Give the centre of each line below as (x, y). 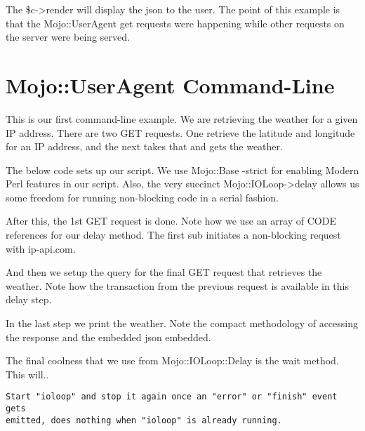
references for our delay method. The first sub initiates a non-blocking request (173, 235)
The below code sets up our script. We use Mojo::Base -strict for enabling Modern (182, 170)
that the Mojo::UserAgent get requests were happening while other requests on (175, 23)
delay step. (29, 299)
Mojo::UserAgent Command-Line (170, 85)
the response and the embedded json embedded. (108, 337)
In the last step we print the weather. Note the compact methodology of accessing (182, 323)
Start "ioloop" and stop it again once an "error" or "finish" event (172, 397)
